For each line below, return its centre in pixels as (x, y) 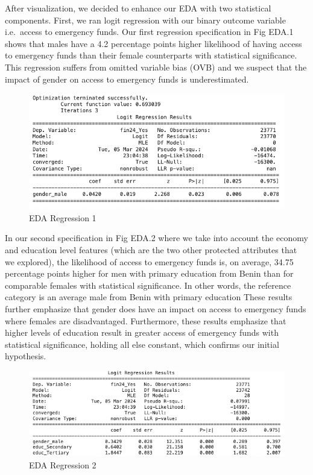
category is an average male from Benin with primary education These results (149, 297)
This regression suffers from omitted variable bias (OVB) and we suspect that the (156, 67)
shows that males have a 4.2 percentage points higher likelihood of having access (153, 43)
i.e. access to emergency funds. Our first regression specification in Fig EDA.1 (149, 32)
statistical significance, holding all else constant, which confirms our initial (142, 344)
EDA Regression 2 (63, 464)
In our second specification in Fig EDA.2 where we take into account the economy (156, 238)
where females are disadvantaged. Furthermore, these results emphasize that (146, 320)
